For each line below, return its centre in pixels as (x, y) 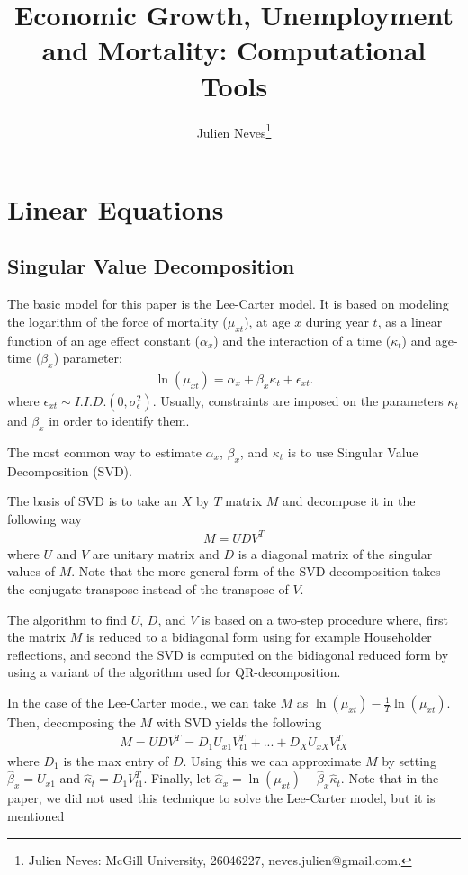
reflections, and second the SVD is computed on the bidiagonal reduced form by (228, 654)
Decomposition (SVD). (70, 470)
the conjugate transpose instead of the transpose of (148, 589)
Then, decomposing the (72, 722)
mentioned (36, 816)
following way (45, 518)
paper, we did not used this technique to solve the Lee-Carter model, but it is (221, 798)
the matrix (36, 637)
